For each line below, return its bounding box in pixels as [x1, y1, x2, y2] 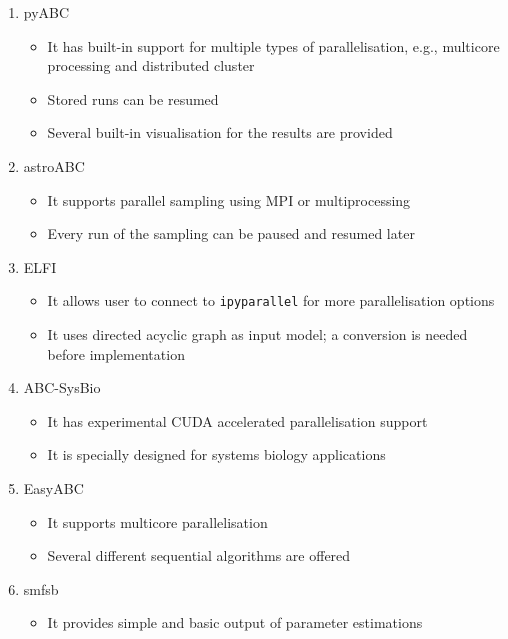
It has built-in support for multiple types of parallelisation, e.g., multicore [47, 35, 500, 56]
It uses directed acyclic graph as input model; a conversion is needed [47, 324, 468, 344]
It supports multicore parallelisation [47, 511, 268, 532]
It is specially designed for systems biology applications [47, 444, 386, 465]
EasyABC [23, 477, 84, 498]
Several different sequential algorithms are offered [47, 545, 351, 566]
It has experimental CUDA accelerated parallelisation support [47, 410, 428, 431]
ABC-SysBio [23, 377, 101, 398]
